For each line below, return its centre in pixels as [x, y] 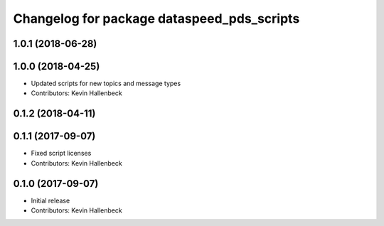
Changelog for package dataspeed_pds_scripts [156, 18]
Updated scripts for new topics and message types [106, 84]
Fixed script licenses [61, 154]
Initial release [50, 200]
